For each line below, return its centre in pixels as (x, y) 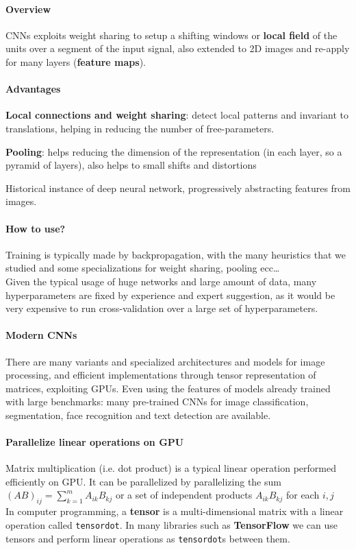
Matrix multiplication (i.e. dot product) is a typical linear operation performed (171, 468)
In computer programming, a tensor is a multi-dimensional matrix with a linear (175, 511)
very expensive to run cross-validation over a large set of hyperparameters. (162, 308)
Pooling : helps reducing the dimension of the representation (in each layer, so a (174, 151)
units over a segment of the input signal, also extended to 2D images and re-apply (178, 48)
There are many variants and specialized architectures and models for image (165, 361)
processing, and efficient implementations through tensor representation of (161, 375)
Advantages (33, 89)
